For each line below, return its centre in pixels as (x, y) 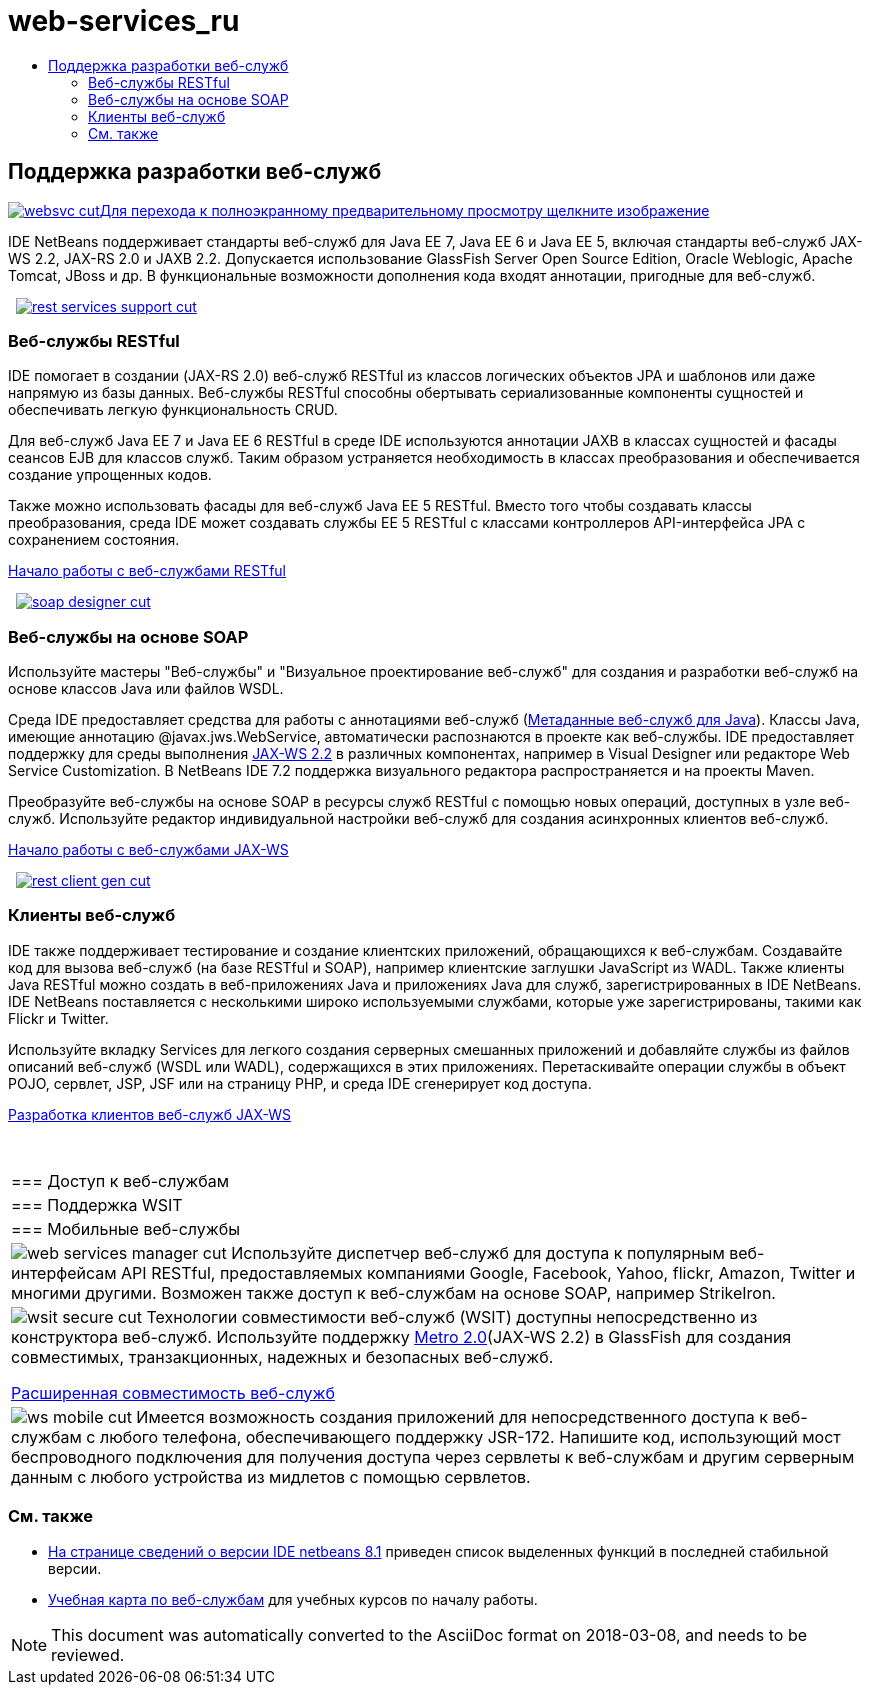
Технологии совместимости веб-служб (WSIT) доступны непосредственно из (452, 1316)
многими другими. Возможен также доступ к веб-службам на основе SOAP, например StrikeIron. (393, 1292)
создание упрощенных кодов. (110, 475)
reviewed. (88, 1654)
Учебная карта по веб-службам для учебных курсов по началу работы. (293, 1599)
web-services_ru (124, 21)
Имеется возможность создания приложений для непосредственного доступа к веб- (472, 1416)
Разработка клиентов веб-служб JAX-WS (150, 1114)
